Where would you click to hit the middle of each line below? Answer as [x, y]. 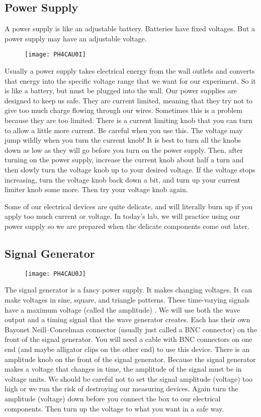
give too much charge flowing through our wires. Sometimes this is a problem [123, 110]
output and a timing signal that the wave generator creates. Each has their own [127, 319]
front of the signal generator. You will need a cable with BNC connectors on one [128, 339]
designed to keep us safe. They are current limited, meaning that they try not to [129, 100]
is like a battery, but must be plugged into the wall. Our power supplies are [121, 91]
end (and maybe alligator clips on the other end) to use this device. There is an [127, 349]
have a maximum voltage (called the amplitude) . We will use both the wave [122, 309]
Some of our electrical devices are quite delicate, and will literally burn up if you [129, 206]
